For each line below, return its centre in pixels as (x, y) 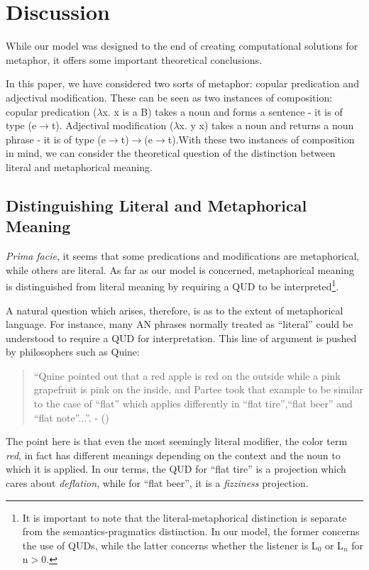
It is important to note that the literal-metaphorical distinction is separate (184, 517)
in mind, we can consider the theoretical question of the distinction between (171, 153)
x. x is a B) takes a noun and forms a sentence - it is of (222, 111)
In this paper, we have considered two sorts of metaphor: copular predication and (182, 83)
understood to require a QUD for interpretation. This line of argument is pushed (181, 338)
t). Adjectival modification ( (112, 125)
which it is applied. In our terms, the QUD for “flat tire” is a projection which (176, 469)
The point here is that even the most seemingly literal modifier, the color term (177, 441)
